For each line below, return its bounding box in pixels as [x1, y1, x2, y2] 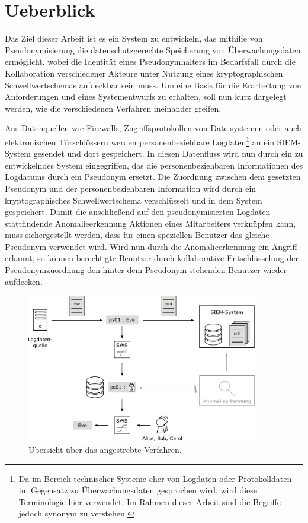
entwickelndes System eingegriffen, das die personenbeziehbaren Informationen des [5, 159, 303, 171]
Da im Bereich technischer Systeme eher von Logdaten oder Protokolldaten [18, 472, 292, 484]
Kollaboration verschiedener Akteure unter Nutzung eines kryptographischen [5, 66, 283, 79]
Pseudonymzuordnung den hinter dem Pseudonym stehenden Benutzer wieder [5, 264, 287, 276]
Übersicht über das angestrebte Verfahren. [28, 443, 182, 455]
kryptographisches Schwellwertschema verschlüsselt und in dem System [5, 194, 262, 206]
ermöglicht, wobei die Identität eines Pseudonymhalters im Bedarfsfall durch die [5, 55, 296, 68]
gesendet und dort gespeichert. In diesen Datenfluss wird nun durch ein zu [33, 147, 303, 160]
